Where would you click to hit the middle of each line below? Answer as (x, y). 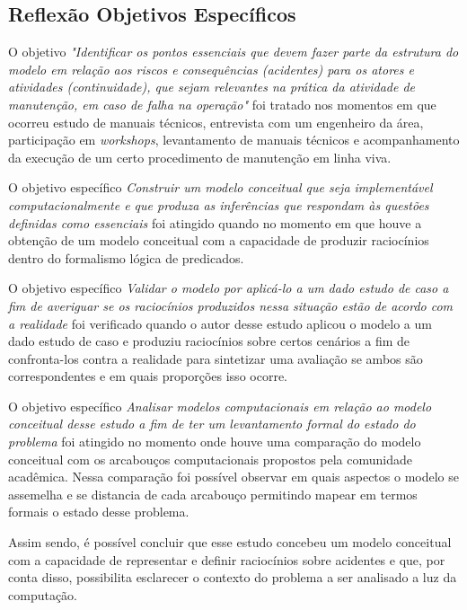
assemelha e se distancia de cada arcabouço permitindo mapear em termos (213, 494)
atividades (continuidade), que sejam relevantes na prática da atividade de (211, 87)
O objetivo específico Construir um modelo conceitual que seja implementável (220, 187)
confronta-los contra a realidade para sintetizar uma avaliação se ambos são (216, 358)
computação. (43, 594)
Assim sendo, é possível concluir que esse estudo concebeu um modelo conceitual (230, 542)
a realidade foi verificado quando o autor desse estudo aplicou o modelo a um (220, 323)
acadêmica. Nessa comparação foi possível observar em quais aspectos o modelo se (233, 477)
